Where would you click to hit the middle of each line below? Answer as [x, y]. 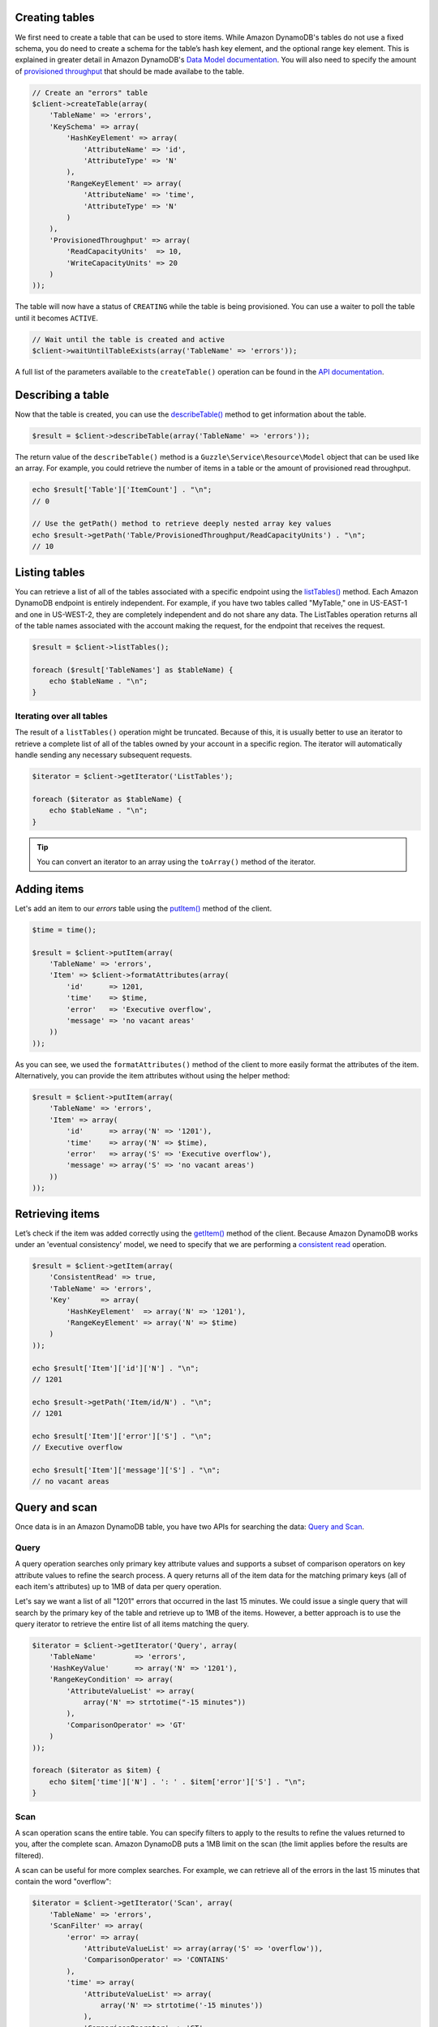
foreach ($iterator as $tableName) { [107, 799]
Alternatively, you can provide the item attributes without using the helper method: [152, 1076]
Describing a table [62, 394]
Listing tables [50, 572]
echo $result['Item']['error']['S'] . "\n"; [122, 1436]
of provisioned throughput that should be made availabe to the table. [130, 71]
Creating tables [55, 17]
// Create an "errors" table [90, 92]
